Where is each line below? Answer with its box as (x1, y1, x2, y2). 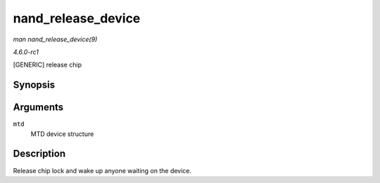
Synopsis (13, 79, 56, 91)
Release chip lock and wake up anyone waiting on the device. (13, 166, 192, 175)
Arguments (13, 102, 64, 114)
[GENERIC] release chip (13, 60, 82, 69)
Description (13, 148, 66, 160)
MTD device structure (30, 130, 94, 138)
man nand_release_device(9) (13, 35, 98, 43)
